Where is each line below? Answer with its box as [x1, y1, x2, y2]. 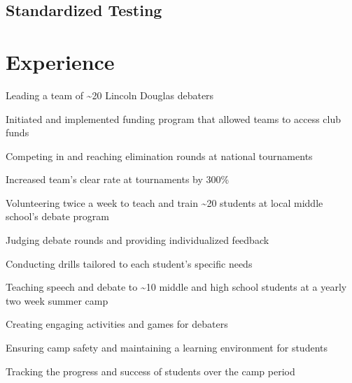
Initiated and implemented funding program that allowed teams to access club [6, 111, 342, 126]
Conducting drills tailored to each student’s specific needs [6, 256, 253, 270]
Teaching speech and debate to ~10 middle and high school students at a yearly [6, 280, 347, 294]
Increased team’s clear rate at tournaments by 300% [6, 172, 230, 187]
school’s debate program [6, 209, 110, 224]
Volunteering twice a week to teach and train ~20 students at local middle [6, 195, 323, 210]
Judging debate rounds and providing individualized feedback [6, 233, 269, 247]
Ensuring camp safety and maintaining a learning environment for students [6, 340, 328, 355]
